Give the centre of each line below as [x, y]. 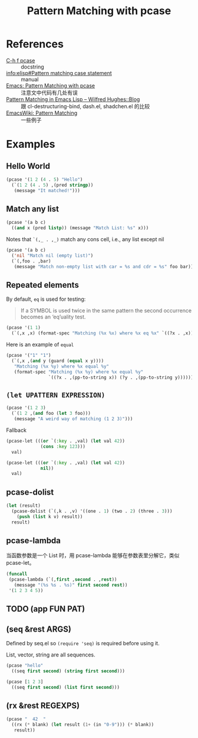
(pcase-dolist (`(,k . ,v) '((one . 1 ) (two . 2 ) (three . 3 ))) [92, 511]
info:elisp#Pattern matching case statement [59, 73]
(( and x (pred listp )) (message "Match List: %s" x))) [80, 228]
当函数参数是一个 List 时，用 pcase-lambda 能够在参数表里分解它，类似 [93, 555]
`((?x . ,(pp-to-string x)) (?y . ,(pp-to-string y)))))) [121, 377]
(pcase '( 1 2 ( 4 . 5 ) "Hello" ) [44, 179]
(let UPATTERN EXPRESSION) [56, 395]
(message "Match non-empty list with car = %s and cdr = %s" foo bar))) [105, 266]
